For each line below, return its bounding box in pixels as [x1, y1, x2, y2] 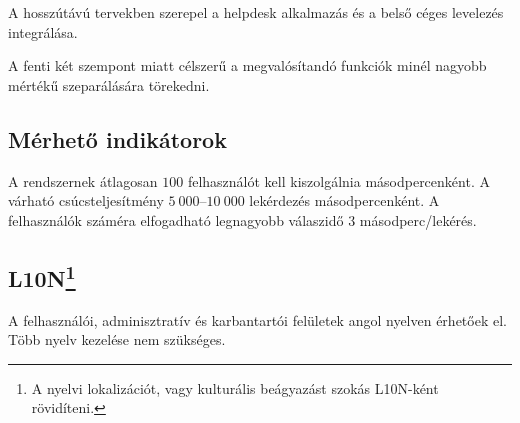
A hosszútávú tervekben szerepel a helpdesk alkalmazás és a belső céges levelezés [8, 2, 504, 22]
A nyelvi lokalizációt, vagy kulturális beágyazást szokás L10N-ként [31, 377, 439, 398]
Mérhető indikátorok [8, 123, 227, 154]
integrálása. [8, 21, 78, 42]
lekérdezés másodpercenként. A [249, 190, 440, 211]
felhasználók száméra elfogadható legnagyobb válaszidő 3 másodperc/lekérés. [8, 209, 477, 230]
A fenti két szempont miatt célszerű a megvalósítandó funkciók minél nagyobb [8, 55, 487, 76]
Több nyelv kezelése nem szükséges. [8, 329, 226, 350]
